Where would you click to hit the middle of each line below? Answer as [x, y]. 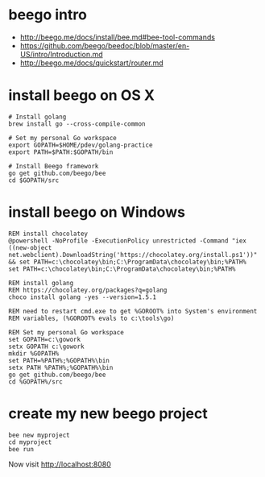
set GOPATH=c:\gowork [45, 339]
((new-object [30, 247]
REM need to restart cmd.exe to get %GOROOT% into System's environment [133, 311]
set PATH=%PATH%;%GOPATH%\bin [59, 360]
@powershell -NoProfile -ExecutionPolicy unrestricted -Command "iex [128, 241]
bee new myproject [39, 435]
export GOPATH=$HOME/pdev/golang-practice [81, 145]
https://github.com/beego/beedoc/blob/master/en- [105, 45]
